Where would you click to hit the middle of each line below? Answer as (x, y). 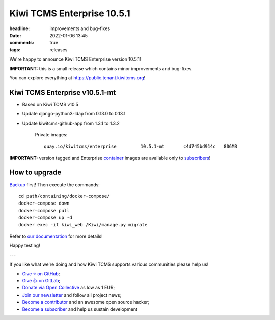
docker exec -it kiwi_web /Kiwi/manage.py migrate (83, 225)
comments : (22, 43)
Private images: (51, 134)
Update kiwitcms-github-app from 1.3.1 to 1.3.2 (71, 123)
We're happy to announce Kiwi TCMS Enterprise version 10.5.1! (75, 59)
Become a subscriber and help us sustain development (80, 309)
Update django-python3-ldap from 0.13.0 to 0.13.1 (74, 114)
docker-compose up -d (45, 218)
